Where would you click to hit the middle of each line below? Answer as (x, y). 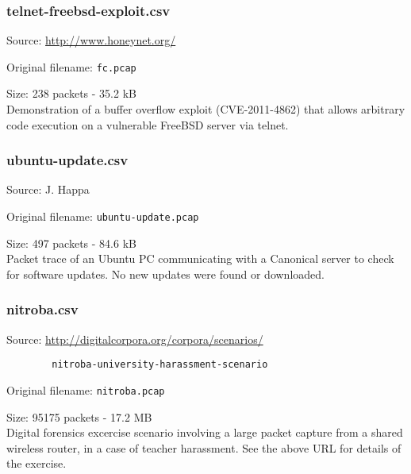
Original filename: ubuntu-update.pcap (103, 216)
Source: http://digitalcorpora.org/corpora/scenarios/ (135, 339)
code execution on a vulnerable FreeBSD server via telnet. (148, 124)
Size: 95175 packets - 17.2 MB (79, 416)
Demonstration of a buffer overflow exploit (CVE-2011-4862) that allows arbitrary (206, 109)
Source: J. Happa (48, 189)
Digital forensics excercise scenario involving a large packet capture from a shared (205, 432)
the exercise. (36, 463)
